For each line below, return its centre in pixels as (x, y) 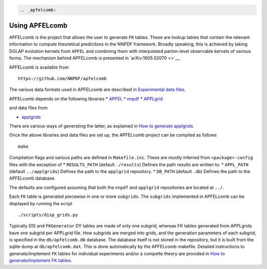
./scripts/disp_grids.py (48, 215)
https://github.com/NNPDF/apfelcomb (62, 79)
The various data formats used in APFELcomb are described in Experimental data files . (97, 90)
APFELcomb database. (32, 179)
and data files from (28, 108)
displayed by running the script (41, 203)
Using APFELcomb (38, 25)
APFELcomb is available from (39, 67)
